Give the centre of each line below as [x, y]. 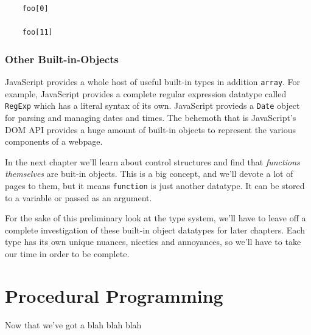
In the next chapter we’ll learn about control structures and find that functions [152, 161]
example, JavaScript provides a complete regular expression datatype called [146, 93]
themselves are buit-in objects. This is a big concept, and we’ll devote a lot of [149, 174]
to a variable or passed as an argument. [79, 197]
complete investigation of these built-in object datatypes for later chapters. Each [155, 230]
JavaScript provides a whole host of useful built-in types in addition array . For [153, 81]
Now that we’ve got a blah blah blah [73, 324]
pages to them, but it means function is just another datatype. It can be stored [155, 185]
